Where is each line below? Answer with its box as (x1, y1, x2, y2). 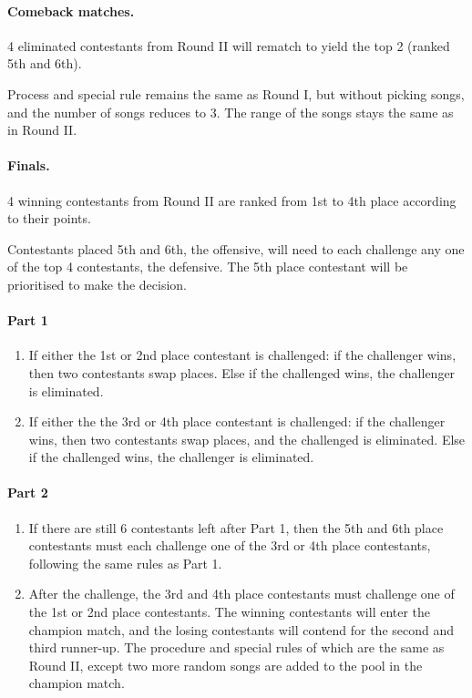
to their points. (7, 209, 91, 228)
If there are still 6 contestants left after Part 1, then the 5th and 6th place (28, 518, 444, 537)
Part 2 (7, 483, 48, 502)
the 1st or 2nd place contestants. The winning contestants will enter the (28, 602, 431, 621)
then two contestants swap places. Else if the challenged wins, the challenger (28, 363, 456, 382)
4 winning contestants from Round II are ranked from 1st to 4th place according (7, 190, 457, 210)
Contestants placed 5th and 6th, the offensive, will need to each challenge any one (7, 239, 465, 258)
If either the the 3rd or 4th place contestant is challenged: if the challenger (28, 412, 446, 431)
